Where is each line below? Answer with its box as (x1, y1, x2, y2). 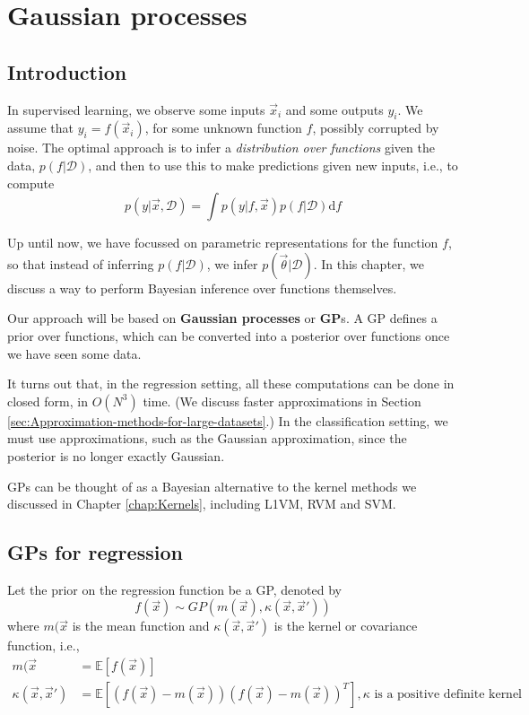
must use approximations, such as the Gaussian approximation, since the (7, 429, 407, 448)
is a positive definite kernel (374, 688, 523, 702)
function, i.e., (7, 636, 80, 655)
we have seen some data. (7, 344, 142, 362)
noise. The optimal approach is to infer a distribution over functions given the (7, 138, 435, 157)
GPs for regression (7, 538, 183, 566)
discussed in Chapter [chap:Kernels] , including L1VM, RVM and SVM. (7, 494, 396, 513)
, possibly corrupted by (312, 118, 439, 137)
